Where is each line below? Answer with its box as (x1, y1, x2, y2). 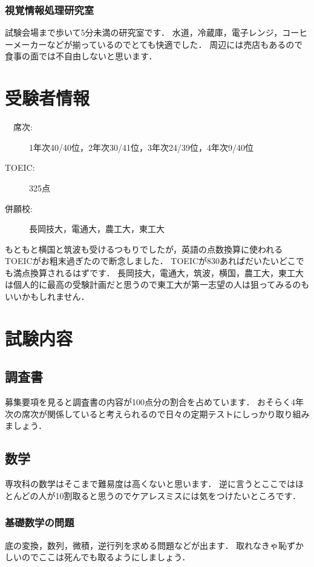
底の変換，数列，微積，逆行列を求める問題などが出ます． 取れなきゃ (5, 539, 279, 551)
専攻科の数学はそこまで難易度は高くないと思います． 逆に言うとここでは (5, 477, 296, 490)
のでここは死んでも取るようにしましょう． (21, 551, 191, 563)
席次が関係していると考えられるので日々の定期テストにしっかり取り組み (21, 407, 310, 420)
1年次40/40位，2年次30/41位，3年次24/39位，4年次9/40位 (29, 141, 253, 153)
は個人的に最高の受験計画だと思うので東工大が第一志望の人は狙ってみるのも (5, 278, 310, 291)
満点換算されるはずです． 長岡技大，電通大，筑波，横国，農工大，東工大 (13, 266, 304, 279)
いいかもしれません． (5, 290, 90, 303)
